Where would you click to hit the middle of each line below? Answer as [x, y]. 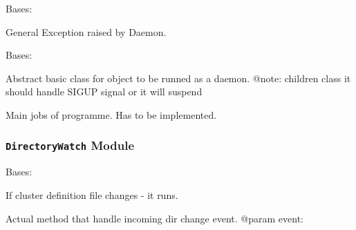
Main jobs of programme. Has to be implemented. [111, 114]
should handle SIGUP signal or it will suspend [104, 92]
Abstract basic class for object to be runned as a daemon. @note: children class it [178, 78]
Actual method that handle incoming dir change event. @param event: [154, 218]
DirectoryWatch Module [70, 145]
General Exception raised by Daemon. [86, 31]
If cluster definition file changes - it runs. [92, 194]
